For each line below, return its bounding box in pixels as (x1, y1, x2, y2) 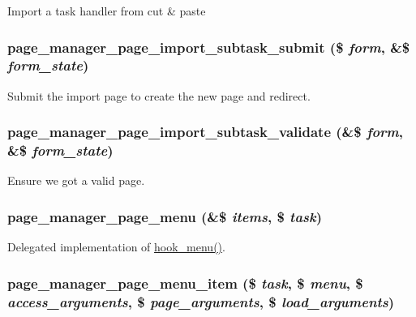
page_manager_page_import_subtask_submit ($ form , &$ (7, 36, 410, 57)
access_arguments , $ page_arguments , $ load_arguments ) (7, 291, 395, 311)
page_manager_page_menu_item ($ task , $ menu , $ (7, 272, 363, 293)
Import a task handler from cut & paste (7, 2, 206, 19)
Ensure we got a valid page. (7, 172, 145, 189)
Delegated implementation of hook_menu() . (7, 238, 225, 255)
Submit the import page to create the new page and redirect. (7, 87, 311, 104)
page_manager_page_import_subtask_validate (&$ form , (7, 122, 403, 142)
